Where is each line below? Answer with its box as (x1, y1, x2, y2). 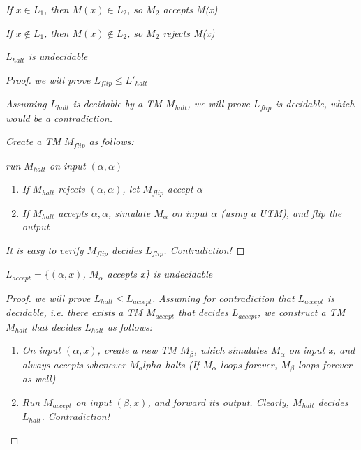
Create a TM (6, 134, 61, 149)
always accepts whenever (22, 357, 126, 371)
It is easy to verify (6, 242, 84, 257)
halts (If (165, 357, 200, 371)
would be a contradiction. (6, 110, 112, 125)
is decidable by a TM (73, 96, 162, 111)
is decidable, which (275, 96, 355, 111)
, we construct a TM (257, 305, 346, 320)
